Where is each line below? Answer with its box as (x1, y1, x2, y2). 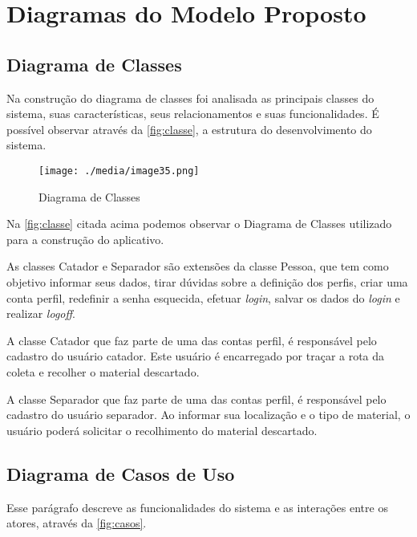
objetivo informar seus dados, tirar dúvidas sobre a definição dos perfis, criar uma (6, 273, 408, 290)
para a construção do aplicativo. (6, 230, 164, 247)
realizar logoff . (6, 305, 75, 322)
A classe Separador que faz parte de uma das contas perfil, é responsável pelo (6, 390, 387, 407)
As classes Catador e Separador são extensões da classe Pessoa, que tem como (6, 258, 389, 275)
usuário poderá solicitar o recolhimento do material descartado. (6, 421, 318, 438)
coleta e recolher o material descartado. (6, 363, 200, 380)
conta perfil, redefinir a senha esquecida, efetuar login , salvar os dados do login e (6, 289, 400, 306)
